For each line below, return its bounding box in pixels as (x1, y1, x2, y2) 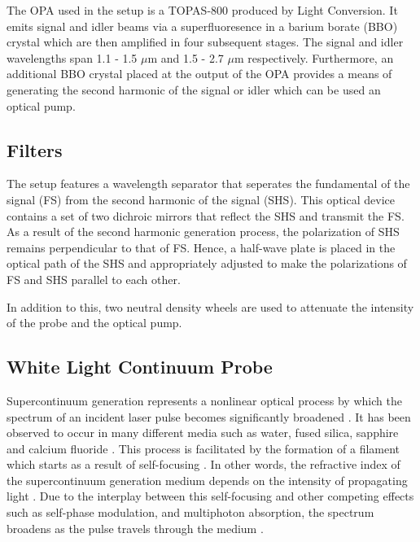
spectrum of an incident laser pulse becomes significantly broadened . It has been (7, 408, 411, 425)
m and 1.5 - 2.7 (147, 49, 224, 66)
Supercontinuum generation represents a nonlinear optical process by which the (7, 391, 402, 409)
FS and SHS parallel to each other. (7, 270, 181, 287)
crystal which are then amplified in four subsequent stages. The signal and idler (7, 33, 404, 50)
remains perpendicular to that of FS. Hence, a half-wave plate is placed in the (7, 238, 396, 256)
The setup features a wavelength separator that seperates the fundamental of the (7, 175, 410, 192)
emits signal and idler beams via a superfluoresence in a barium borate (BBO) (7, 17, 398, 34)
